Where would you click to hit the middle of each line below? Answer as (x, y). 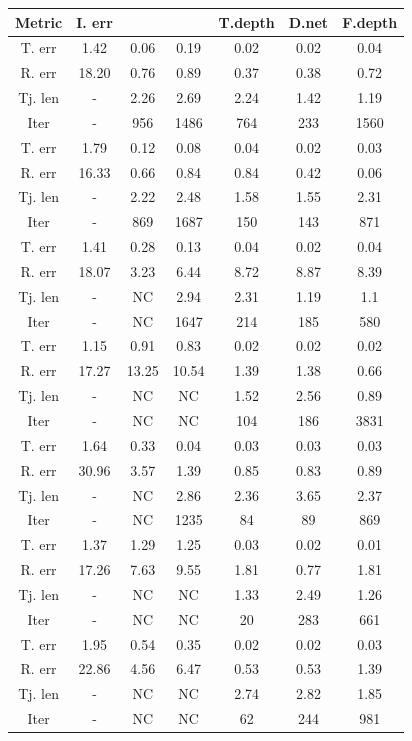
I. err (94, 21)
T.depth (246, 21)
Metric (39, 21)
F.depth (370, 21)
